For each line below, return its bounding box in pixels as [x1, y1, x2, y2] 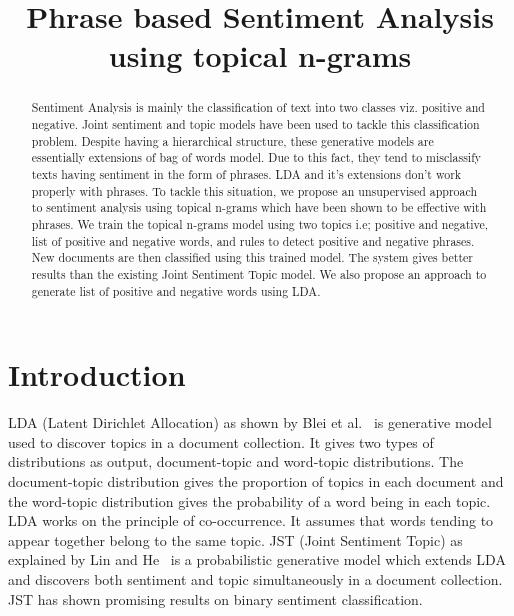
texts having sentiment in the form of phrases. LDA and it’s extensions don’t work [31, 165, 462, 182]
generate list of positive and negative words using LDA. [31, 282, 321, 299]
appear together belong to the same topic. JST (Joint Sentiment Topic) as [8, 529, 463, 550]
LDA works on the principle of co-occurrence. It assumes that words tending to [8, 510, 494, 531]
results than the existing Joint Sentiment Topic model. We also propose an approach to [31, 265, 487, 282]
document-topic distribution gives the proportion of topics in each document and [8, 470, 504, 491]
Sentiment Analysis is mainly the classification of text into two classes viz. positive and [31, 99, 485, 116]
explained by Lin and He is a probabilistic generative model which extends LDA [8, 549, 506, 570]
